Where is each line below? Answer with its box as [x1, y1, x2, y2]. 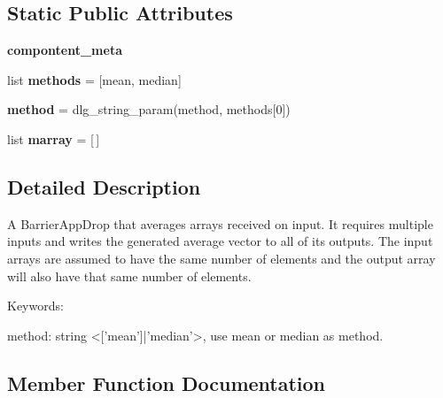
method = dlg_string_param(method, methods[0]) [7, 100, 291, 119]
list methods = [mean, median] [7, 70, 182, 88]
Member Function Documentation [7, 369, 326, 396]
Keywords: [7, 296, 64, 315]
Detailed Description [7, 172, 201, 200]
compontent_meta [7, 41, 122, 59]
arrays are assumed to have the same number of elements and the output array [7, 249, 436, 267]
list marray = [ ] [7, 129, 100, 148]
